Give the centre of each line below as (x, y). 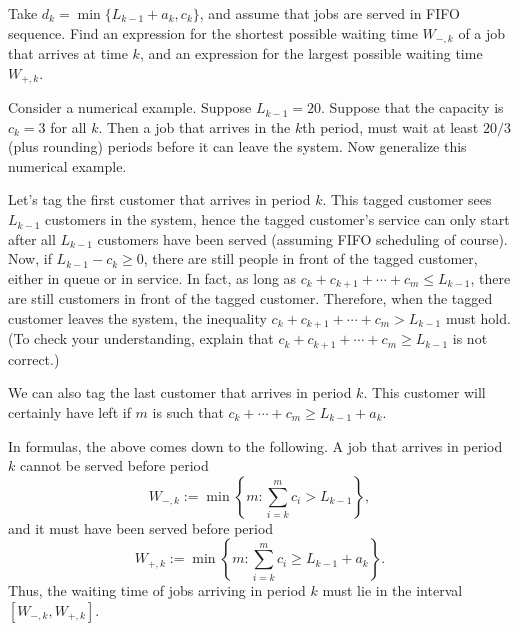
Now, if (30, 258)
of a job (482, 32)
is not (470, 338)
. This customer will (424, 392)
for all (68, 126)
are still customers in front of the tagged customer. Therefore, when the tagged (250, 298)
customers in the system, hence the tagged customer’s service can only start (277, 219)
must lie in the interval (392, 590)
